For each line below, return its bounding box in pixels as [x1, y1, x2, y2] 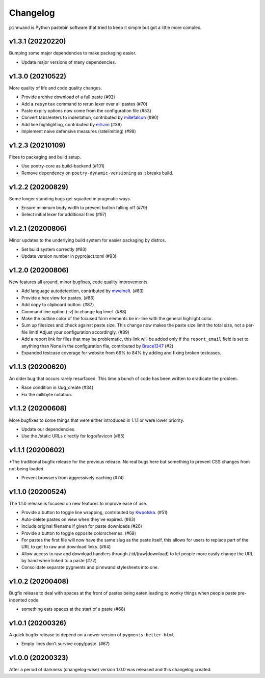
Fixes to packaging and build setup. [9, 154, 81, 160]
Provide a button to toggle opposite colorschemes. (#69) [21, 530, 136, 536]
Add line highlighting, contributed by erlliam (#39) [21, 121, 122, 127]
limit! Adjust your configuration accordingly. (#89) [28, 329, 130, 335]
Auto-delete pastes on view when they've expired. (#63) [21, 516, 136, 522]
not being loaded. [9, 465, 45, 471]
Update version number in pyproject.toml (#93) [21, 253, 117, 259]
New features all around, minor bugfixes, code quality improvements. [9, 279, 149, 285]
